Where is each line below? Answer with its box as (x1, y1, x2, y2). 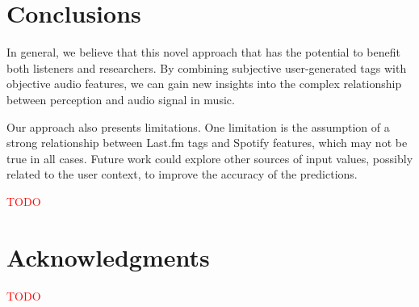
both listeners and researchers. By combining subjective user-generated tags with (6, 59, 407, 76)
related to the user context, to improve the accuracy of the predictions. (6, 166, 358, 183)
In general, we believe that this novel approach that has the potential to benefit (6, 44, 400, 61)
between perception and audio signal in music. (6, 90, 235, 107)
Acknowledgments (6, 240, 210, 273)
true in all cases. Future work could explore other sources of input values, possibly (6, 149, 413, 166)
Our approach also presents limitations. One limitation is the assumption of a (6, 118, 390, 135)
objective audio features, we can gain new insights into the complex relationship (6, 75, 402, 92)
